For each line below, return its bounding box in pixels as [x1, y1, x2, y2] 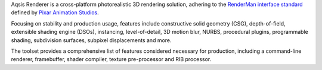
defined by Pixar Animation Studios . [11, 9, 100, 16]
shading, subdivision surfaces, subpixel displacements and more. [11, 36, 172, 44]
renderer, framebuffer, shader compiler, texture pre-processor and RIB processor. [11, 56, 212, 63]
